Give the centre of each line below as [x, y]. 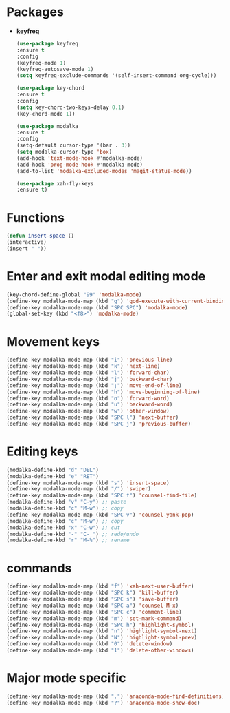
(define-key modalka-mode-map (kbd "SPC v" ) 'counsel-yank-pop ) [100, 515]
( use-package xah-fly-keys [55, 183]
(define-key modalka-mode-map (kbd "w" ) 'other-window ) [88, 411]
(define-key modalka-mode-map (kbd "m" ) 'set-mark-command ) [94, 618]
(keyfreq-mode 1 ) [41, 63]
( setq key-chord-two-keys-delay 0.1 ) [70, 107]
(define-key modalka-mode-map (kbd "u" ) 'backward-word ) [90, 405]
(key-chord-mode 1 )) [46, 114]
